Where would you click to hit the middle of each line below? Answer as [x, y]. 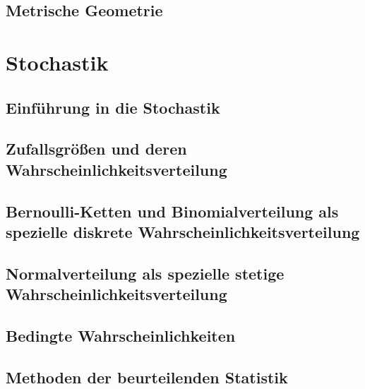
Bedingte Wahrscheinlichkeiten [121, 335]
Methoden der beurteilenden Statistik [147, 377]
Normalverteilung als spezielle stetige [145, 273]
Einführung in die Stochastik [113, 107]
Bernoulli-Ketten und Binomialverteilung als [172, 211]
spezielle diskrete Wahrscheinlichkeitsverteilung [183, 231]
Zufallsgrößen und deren [96, 149]
